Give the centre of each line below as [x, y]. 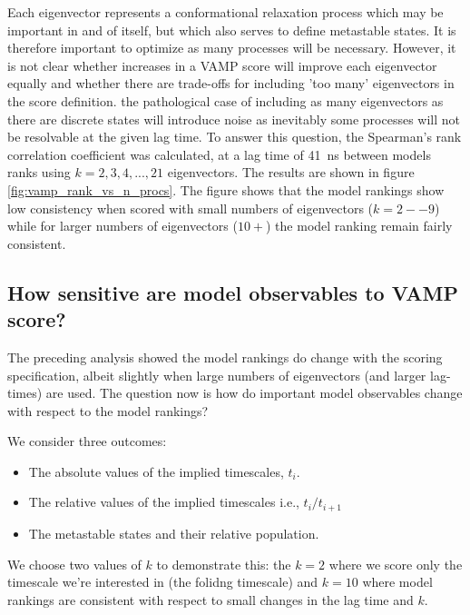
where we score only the [396, 564]
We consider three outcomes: [87, 441]
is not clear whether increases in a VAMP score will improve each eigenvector [222, 65]
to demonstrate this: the [224, 564]
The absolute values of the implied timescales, [156, 471]
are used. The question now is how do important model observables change [254, 393]
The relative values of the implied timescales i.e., [164, 502]
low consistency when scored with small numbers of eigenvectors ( [191, 208]
